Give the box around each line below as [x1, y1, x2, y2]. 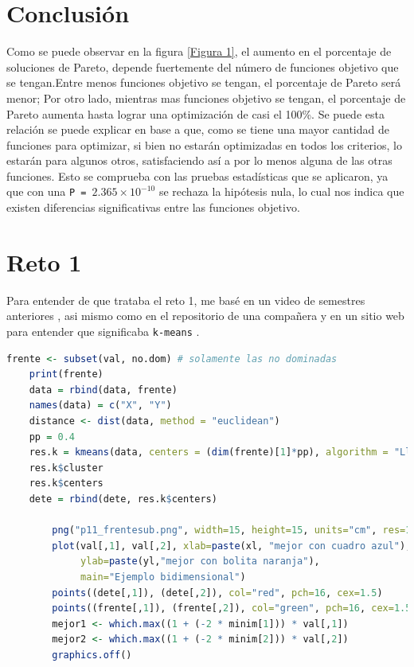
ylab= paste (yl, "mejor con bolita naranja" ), [80, 556, 320, 568]
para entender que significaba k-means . [6, 323, 200, 340]
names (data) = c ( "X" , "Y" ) [29, 400, 172, 412]
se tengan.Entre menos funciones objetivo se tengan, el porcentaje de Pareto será [6, 74, 401, 91]
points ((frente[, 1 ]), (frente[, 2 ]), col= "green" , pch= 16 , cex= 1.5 [52, 603, 412, 614]
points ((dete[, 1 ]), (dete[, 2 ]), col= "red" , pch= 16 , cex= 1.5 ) [52, 587, 383, 599]
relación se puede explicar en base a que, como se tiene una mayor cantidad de [6, 121, 389, 138]
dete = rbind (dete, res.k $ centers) [29, 493, 217, 505]
